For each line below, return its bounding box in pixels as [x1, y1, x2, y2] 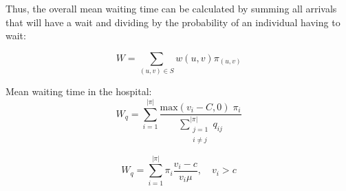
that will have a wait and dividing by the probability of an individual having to [6, 14, 340, 29]
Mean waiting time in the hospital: [6, 84, 152, 99]
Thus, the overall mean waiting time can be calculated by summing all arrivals [6, 1, 337, 15]
